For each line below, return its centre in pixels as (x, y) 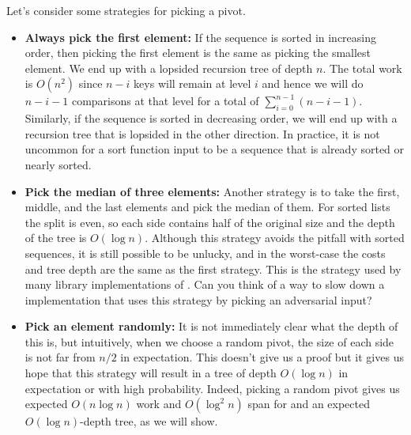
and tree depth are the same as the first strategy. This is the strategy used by (213, 269)
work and (159, 404)
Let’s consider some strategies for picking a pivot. (126, 10)
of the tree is (56, 238)
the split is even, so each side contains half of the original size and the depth (210, 222)
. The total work (362, 68)
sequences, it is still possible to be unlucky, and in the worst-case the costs (205, 253)
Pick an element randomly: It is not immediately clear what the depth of (211, 326)
